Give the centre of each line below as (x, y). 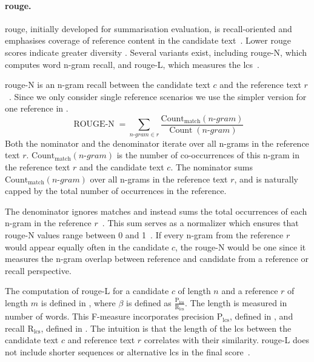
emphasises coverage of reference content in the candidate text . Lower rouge (148, 40)
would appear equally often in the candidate (87, 246)
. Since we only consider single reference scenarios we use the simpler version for (158, 96)
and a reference (250, 291)
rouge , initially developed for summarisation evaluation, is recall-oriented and (149, 28)
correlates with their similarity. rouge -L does (226, 340)
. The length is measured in (236, 302)
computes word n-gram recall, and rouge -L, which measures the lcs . (132, 64)
